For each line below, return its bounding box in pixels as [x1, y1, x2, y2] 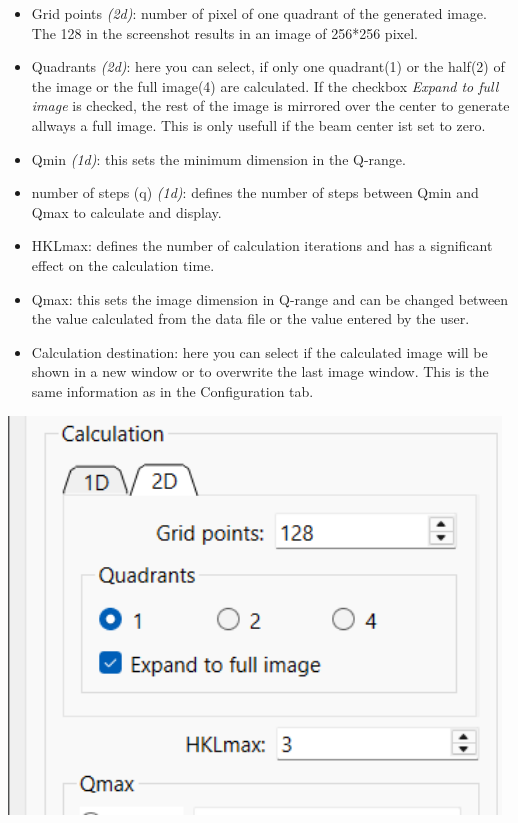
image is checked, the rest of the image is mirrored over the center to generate [31, 95, 510, 116]
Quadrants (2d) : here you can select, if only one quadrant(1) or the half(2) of [31, 56, 505, 77]
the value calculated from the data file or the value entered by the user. [31, 308, 470, 329]
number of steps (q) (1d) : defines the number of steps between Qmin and [31, 182, 479, 203]
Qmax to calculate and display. [31, 201, 222, 222]
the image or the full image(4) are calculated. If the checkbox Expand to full [31, 75, 499, 96]
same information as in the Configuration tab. [31, 380, 314, 401]
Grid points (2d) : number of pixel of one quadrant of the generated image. [31, 3, 487, 23]
